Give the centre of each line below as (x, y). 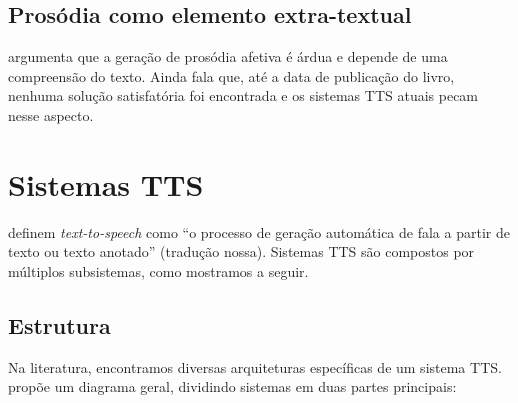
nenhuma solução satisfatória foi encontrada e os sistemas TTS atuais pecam (243, 95)
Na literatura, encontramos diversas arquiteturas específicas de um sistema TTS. (255, 366)
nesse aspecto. (51, 114)
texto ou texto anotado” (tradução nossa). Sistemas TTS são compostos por (241, 251)
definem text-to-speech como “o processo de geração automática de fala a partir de (259, 231)
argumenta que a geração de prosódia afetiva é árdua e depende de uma (228, 56)
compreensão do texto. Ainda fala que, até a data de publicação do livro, (231, 75)
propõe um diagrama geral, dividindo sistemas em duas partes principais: (232, 386)
